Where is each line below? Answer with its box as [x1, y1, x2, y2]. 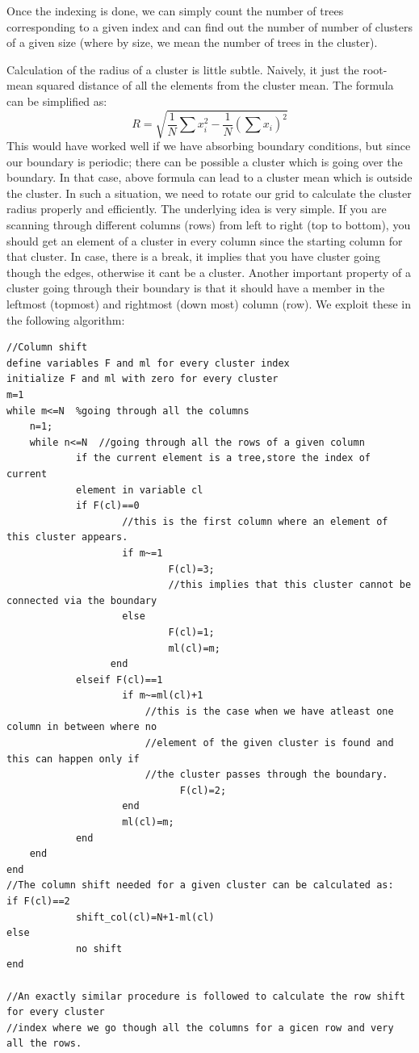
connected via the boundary [6, 594, 157, 606]
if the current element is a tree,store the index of [75, 452, 371, 464]
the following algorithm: [6, 311, 125, 328]
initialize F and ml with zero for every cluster [6, 373, 279, 385]
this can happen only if [6, 753, 140, 765]
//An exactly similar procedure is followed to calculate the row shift [6, 990, 405, 1002]
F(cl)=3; [168, 563, 215, 575]
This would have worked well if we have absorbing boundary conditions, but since [6, 137, 411, 154]
